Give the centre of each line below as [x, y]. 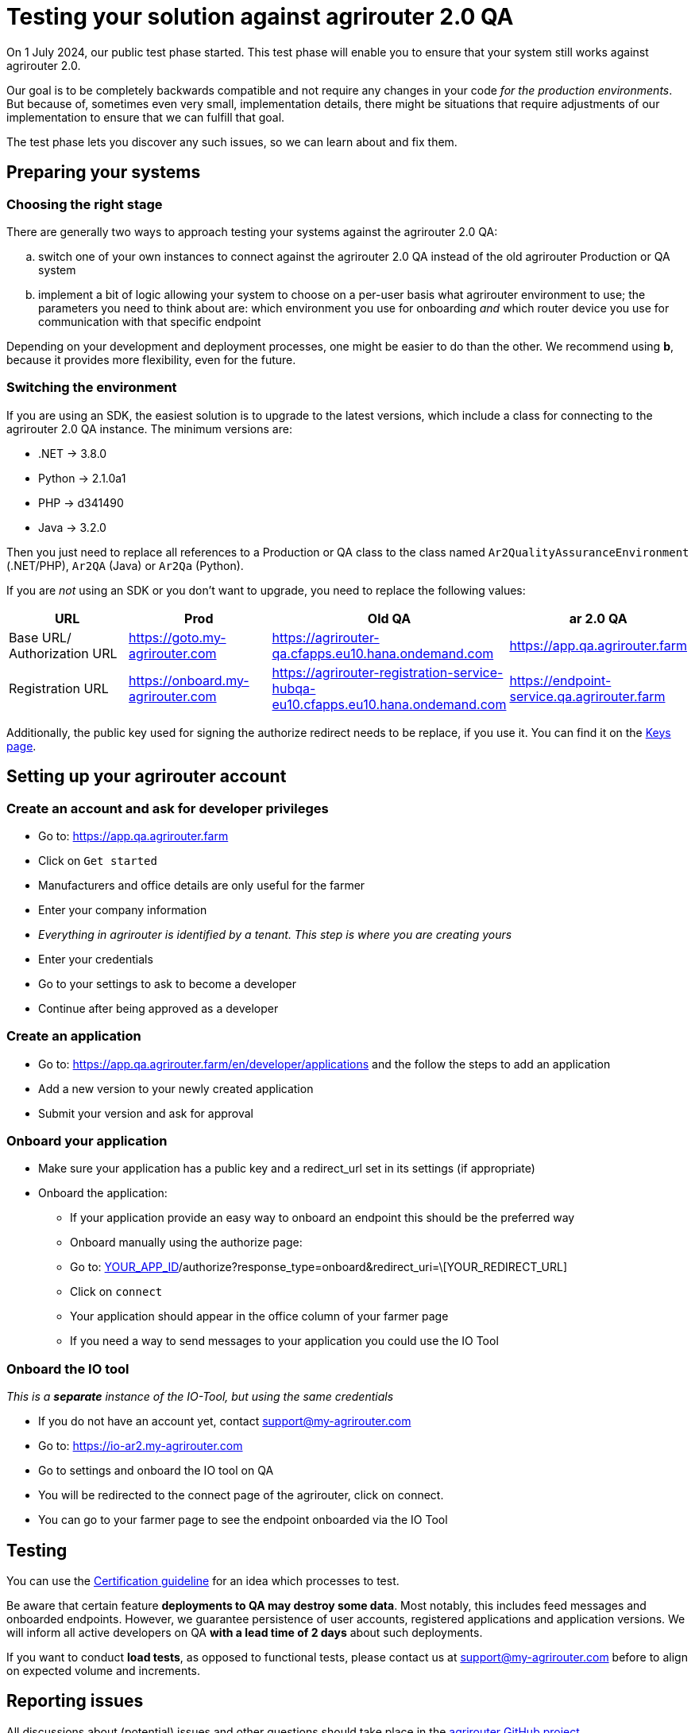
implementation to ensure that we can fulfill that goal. [146, 117]
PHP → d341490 [81, 502]
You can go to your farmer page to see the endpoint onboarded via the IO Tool [243, 1520]
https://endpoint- [560, 680]
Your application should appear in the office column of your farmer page [259, 1316]
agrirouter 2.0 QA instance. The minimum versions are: [149, 428]
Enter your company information [123, 909]
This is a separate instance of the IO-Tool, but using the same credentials [200, 1397]
